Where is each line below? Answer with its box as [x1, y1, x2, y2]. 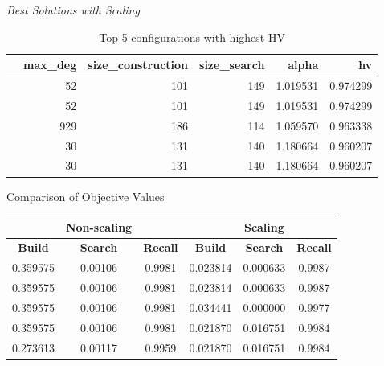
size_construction [88, 56, 189, 73]
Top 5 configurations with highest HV [99, 28, 285, 45]
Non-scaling [65, 218, 133, 235]
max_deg [23, 56, 77, 73]
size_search [199, 56, 265, 73]
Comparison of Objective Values [6, 187, 165, 204]
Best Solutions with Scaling [6, 2, 140, 18]
